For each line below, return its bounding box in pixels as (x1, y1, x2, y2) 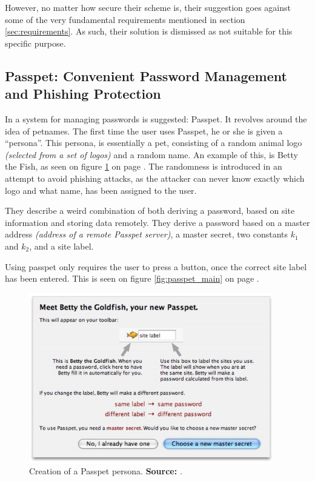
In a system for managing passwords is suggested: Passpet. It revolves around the (5, 112, 307, 125)
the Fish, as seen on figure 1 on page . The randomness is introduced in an (5, 160, 282, 173)
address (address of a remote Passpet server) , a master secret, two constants (5, 228, 288, 240)
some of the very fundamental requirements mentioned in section (5, 13, 245, 25)
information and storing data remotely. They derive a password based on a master (5, 216, 310, 228)
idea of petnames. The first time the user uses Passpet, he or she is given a (5, 124, 283, 137)
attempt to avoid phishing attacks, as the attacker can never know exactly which (5, 171, 305, 184)
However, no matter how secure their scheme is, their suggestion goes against (5, 1, 291, 13)
